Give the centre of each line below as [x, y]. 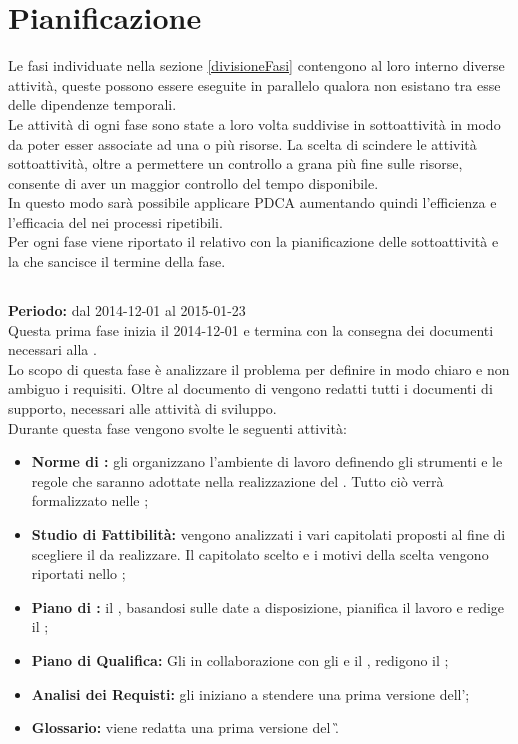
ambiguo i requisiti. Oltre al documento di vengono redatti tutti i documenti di [250, 388]
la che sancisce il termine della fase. [117, 261]
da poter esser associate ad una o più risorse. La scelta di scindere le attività [242, 143]
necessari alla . [52, 349]
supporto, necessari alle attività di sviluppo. [142, 408]
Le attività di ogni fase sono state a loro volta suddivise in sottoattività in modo [254, 123]
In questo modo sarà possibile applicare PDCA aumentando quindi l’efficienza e [252, 202]
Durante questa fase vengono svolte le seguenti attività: [177, 427]
